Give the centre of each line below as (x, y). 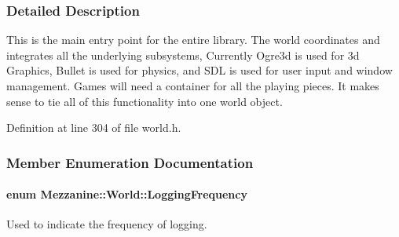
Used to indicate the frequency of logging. (107, 224)
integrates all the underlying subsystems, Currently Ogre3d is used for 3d (183, 55)
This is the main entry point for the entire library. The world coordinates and (193, 40)
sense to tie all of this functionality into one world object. (145, 101)
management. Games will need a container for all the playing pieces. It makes (193, 86)
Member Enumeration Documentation (130, 162)
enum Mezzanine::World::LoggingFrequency (127, 194)
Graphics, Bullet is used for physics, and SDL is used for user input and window (199, 70)
